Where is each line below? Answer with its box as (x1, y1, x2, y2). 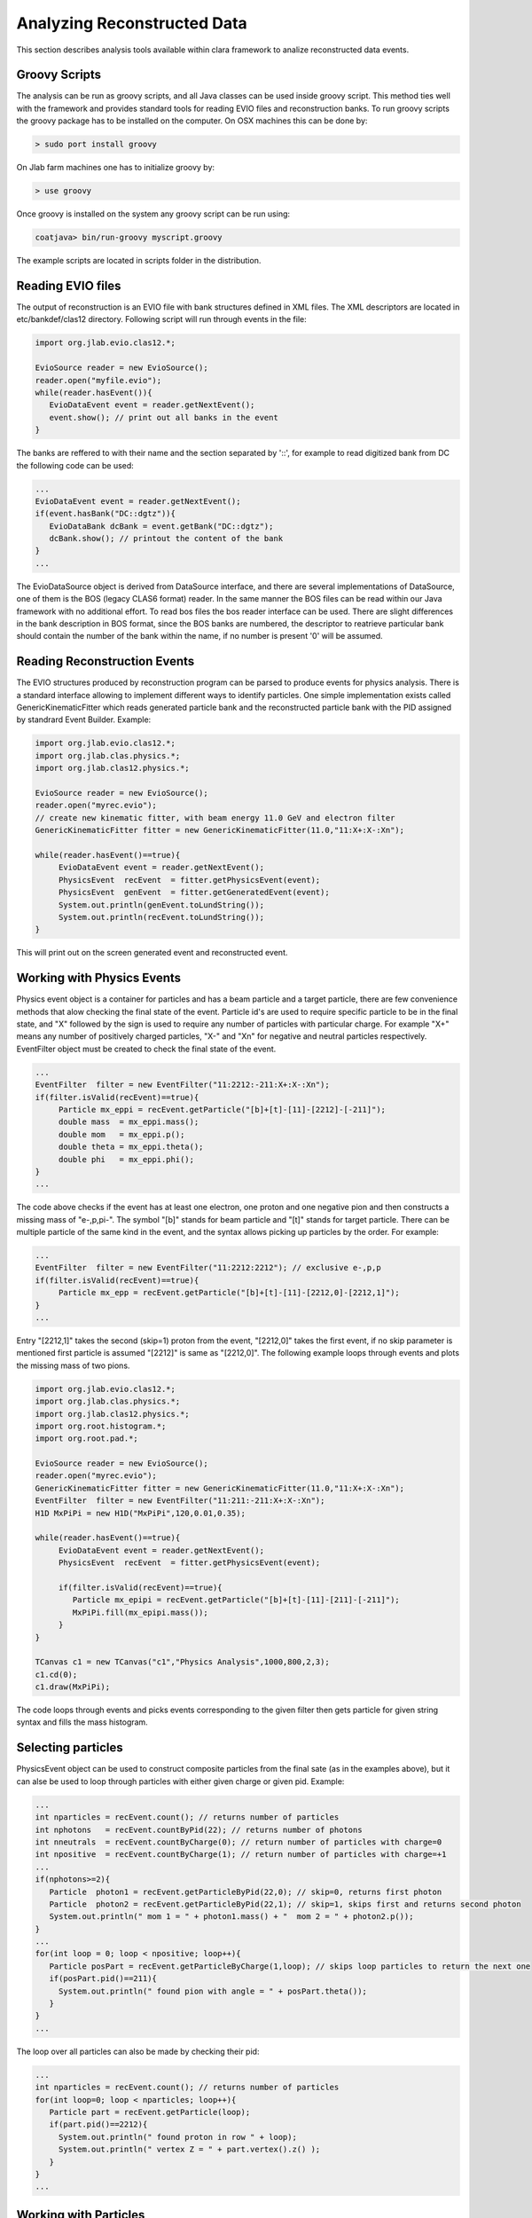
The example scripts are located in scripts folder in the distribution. (16, 256, 262, 266)
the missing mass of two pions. (16, 1360, 130, 1371)
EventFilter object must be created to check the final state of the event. (16, 1043, 277, 1054)
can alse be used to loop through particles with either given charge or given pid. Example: (16, 1775, 345, 1787)
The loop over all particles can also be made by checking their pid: (16, 2046, 260, 2057)
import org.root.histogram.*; (35, 1420, 167, 1431)
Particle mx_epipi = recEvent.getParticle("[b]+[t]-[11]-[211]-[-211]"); (72, 1595, 401, 1605)
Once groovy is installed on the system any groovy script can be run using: (16, 208, 291, 219)
